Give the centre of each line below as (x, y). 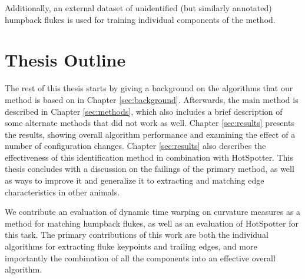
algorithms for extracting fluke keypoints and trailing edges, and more (131, 246)
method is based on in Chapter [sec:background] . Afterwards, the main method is (152, 99)
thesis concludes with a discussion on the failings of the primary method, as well (150, 169)
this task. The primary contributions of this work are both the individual (137, 235)
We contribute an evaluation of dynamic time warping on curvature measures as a (153, 212)
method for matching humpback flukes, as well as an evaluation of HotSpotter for (152, 223)
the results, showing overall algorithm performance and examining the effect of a (150, 134)
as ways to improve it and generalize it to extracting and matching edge (135, 180)
